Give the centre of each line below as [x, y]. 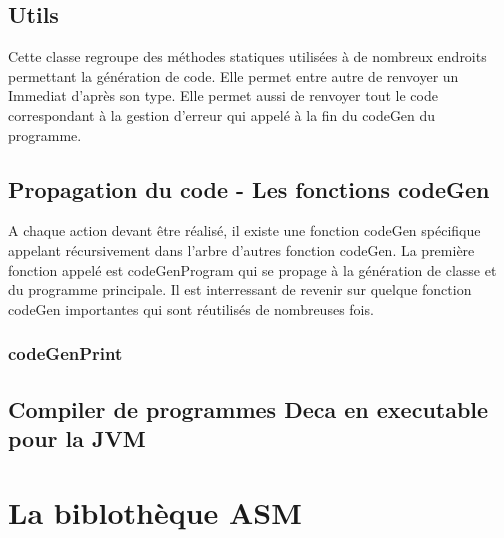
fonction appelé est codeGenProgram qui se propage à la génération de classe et [252, 269]
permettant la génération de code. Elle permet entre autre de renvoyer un [233, 75]
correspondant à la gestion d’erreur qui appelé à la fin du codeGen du [222, 114]
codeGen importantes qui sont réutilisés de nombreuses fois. [191, 308]
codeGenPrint [65, 353]
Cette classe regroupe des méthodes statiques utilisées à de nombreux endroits [247, 56]
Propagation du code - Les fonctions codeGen [249, 188]
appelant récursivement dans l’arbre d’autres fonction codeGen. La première [241, 249]
